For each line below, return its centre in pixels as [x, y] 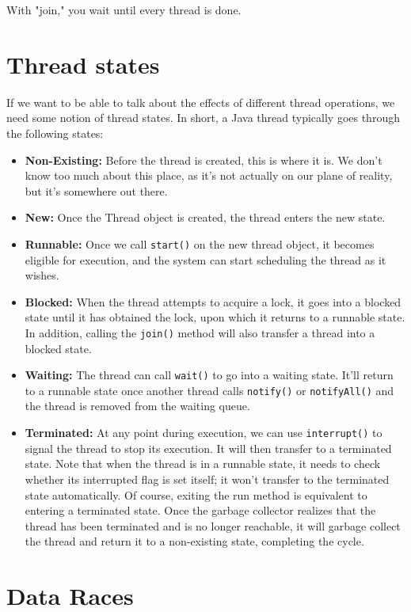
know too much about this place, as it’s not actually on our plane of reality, [209, 175]
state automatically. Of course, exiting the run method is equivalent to [196, 494]
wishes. [42, 275]
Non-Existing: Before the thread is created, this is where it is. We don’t [204, 160]
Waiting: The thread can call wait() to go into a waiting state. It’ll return [209, 375]
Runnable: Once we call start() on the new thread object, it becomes [200, 243]
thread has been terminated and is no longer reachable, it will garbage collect [213, 525]
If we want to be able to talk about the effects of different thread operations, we [201, 102]
